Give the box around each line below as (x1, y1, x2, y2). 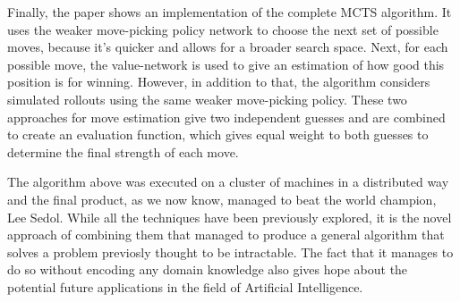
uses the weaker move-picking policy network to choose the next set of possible (7, 20, 439, 38)
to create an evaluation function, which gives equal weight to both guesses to (7, 125, 429, 144)
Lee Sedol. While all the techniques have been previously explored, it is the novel (7, 207, 452, 226)
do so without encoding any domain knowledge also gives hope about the (7, 260, 408, 279)
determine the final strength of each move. (7, 142, 239, 161)
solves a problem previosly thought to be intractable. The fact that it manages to (7, 242, 454, 261)
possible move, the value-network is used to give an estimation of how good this (7, 55, 445, 73)
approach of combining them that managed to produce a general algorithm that (7, 225, 445, 244)
